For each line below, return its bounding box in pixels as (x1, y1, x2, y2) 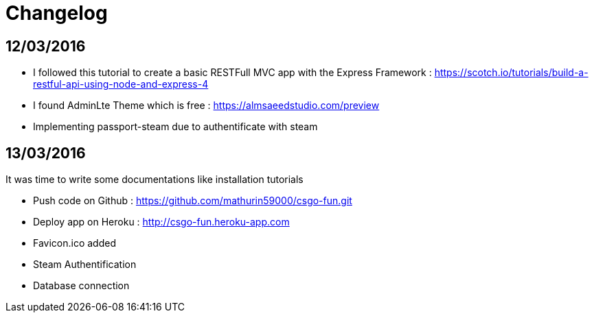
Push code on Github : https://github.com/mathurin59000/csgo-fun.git (33, 195, 352, 207)
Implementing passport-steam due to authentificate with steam (33, 121, 318, 133)
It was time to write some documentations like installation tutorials (5, 173, 304, 186)
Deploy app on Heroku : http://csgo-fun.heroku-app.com (33, 216, 290, 228)
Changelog (5, 1, 108, 25)
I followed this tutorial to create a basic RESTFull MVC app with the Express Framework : (33, 66, 432, 79)
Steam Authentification (33, 258, 137, 271)
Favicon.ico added (33, 237, 116, 249)
